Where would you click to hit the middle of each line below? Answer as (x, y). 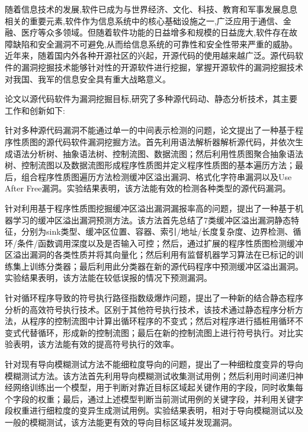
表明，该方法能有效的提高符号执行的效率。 (96, 344)
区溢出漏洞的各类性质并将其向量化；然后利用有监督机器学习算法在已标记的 (150, 255)
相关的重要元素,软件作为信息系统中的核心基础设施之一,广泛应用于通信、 (144, 20)
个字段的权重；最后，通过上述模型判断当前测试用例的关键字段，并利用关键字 (154, 399)
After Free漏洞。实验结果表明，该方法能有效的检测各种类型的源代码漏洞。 (148, 188)
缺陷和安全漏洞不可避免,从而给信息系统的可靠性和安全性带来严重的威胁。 (155, 44)
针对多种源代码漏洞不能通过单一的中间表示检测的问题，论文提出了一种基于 (150, 130)
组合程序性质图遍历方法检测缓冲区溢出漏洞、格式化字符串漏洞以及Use (156, 176)
